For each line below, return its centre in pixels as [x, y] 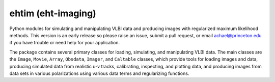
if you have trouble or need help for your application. [65, 43]
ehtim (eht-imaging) [53, 13]
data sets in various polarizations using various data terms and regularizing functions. [99, 73]
